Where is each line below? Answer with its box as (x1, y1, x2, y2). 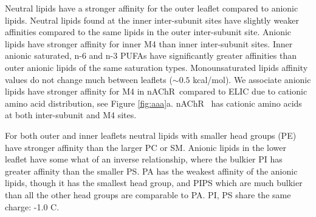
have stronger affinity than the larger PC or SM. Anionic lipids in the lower (5, 141, 286, 153)
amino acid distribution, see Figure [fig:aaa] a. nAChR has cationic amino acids (5, 96, 302, 109)
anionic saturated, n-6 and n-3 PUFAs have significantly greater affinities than (5, 49, 297, 62)
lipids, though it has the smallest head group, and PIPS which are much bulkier (5, 176, 303, 189)
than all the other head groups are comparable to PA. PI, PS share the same (5, 188, 291, 201)
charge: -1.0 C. (5, 200, 60, 213)
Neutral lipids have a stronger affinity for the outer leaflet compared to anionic (5, 2, 298, 14)
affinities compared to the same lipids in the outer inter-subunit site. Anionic (5, 25, 292, 38)
